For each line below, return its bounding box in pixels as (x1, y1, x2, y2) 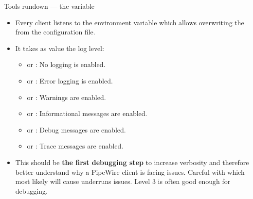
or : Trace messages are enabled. (27, 141, 124, 151)
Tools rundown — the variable (4, 1, 95, 11)
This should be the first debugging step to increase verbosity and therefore (15, 157, 249, 167)
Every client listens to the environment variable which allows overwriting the (15, 17, 244, 27)
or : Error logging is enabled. (27, 75, 113, 85)
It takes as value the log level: (15, 43, 104, 53)
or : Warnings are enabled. (27, 92, 106, 102)
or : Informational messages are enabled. (27, 108, 147, 118)
